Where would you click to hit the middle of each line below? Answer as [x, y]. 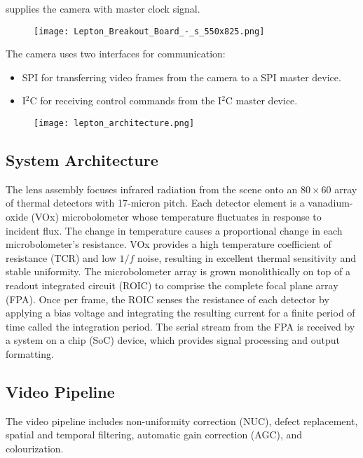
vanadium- [330, 203]
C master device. [261, 100]
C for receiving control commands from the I [126, 100]
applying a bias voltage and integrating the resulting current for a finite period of [180, 313]
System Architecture [82, 160]
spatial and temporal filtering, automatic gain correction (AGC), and [154, 435]
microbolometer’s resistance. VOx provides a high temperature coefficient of [169, 244]
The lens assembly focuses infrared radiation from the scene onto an [152, 189]
